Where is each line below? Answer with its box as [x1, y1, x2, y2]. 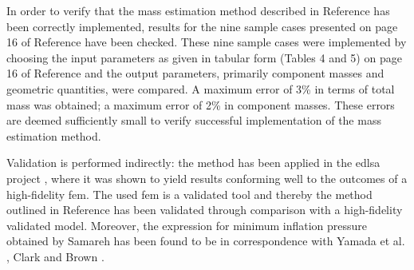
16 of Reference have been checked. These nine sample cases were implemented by [6, 34, 407, 50]
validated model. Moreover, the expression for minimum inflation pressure [6, 216, 368, 233]
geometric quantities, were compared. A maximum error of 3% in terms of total [6, 80, 395, 97]
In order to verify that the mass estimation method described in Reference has [6, 2, 390, 18]
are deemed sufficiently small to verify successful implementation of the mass [6, 112, 381, 129]
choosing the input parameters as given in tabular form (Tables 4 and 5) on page [6, 49, 402, 66]
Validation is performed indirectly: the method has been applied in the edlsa [6, 154, 380, 171]
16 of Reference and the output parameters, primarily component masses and [6, 65, 384, 81]
